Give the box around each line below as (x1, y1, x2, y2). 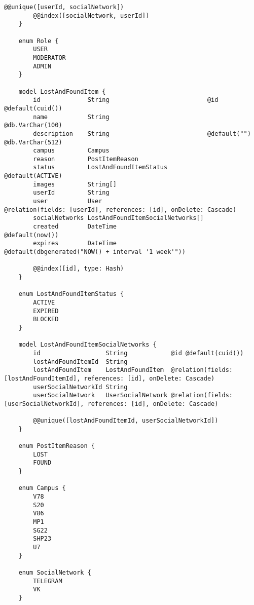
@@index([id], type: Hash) (33, 265, 124, 273)
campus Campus (33, 147, 110, 155)
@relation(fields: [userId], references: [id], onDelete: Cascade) (4, 206, 237, 213)
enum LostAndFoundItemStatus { (18, 290, 124, 298)
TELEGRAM (33, 577, 62, 585)
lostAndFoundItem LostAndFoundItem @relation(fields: (33, 366, 233, 374)
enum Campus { (18, 484, 66, 492)
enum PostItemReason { (18, 442, 95, 450)
